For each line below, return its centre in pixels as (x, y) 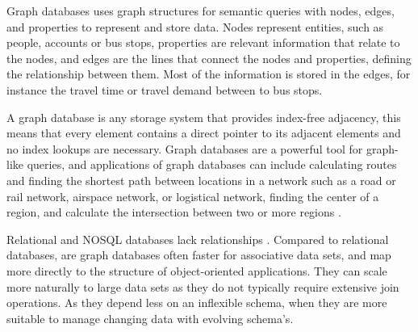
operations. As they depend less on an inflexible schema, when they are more (197, 303)
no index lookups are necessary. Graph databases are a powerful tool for (185, 148)
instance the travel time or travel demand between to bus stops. (165, 89)
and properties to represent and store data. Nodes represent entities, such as (195, 26)
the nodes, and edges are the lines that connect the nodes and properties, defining (209, 58)
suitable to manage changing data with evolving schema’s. (150, 318)
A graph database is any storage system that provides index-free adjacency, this (204, 117)
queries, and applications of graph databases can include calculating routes (212, 164)
